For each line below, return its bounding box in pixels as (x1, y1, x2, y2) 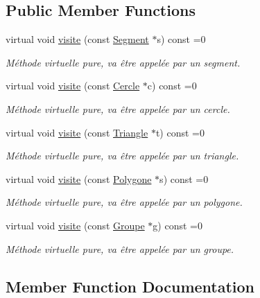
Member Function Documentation (6, 275, 255, 297)
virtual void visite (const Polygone (6, 171, 152, 186)
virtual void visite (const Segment (6, 32, 149, 46)
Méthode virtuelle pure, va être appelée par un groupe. (6, 241, 234, 256)
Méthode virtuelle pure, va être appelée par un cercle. (6, 101, 230, 116)
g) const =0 (153, 218, 202, 232)
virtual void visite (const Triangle (6, 125, 148, 139)
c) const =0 (147, 78, 197, 93)
